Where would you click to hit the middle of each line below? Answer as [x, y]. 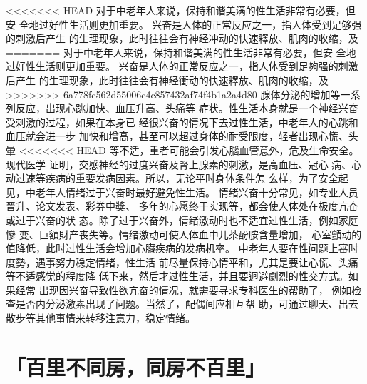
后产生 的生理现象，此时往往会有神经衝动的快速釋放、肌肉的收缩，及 [167, 80]
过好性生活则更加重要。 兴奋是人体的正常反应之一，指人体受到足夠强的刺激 [182, 66]
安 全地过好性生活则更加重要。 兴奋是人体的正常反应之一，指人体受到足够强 [184, 24]
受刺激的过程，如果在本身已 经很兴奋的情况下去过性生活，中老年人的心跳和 [182, 122]
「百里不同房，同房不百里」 [136, 367]
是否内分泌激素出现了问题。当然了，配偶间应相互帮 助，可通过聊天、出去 [187, 304]
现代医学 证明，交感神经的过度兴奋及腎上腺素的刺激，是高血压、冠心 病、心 [184, 164]
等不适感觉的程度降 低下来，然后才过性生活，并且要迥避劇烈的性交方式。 [177, 276]
